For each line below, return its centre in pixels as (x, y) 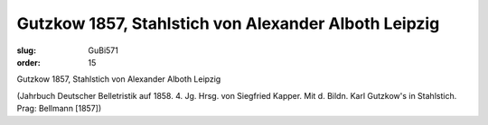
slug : (26, 50)
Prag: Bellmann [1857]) (59, 109)
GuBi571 (103, 50)
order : (28, 62)
